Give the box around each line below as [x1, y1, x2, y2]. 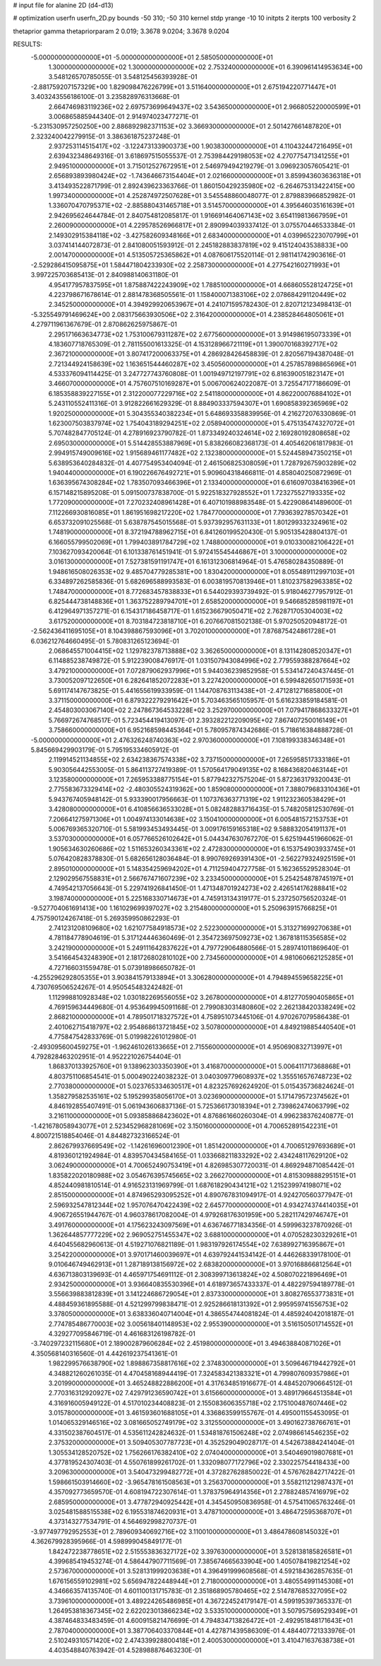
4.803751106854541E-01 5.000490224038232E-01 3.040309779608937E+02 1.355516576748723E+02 [48, 1072, 352, 1080]
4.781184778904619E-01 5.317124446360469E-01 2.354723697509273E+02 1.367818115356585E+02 [48, 933, 347, 942]
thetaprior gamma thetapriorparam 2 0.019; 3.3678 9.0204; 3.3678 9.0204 [13, 27, 229, 35]
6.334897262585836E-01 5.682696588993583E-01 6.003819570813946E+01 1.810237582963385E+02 [48, 577, 353, 586]
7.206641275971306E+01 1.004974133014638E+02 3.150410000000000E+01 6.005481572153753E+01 [48, 815, 349, 823]
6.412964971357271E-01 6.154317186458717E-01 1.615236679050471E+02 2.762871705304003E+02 [48, 607, 344, 615]
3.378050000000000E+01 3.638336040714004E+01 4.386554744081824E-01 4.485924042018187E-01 [48, 1310, 354, 1318]
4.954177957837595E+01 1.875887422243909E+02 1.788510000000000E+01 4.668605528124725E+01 [48, 280, 353, 289]
